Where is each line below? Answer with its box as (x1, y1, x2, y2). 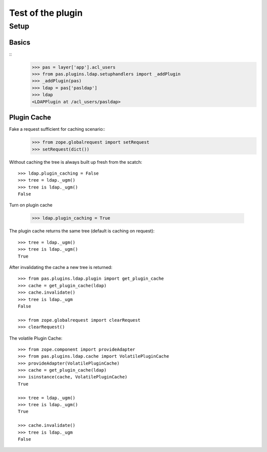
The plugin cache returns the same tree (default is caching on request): (9, 228, 155, 234)
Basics (9, 38, 31, 46)
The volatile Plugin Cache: (9, 335, 63, 341)
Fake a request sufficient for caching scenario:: (9, 126, 106, 132)
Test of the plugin (9, 7, 83, 18)
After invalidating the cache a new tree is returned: (9, 264, 113, 270)
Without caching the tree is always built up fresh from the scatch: (9, 159, 142, 165)
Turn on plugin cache (9, 202, 53, 208)
